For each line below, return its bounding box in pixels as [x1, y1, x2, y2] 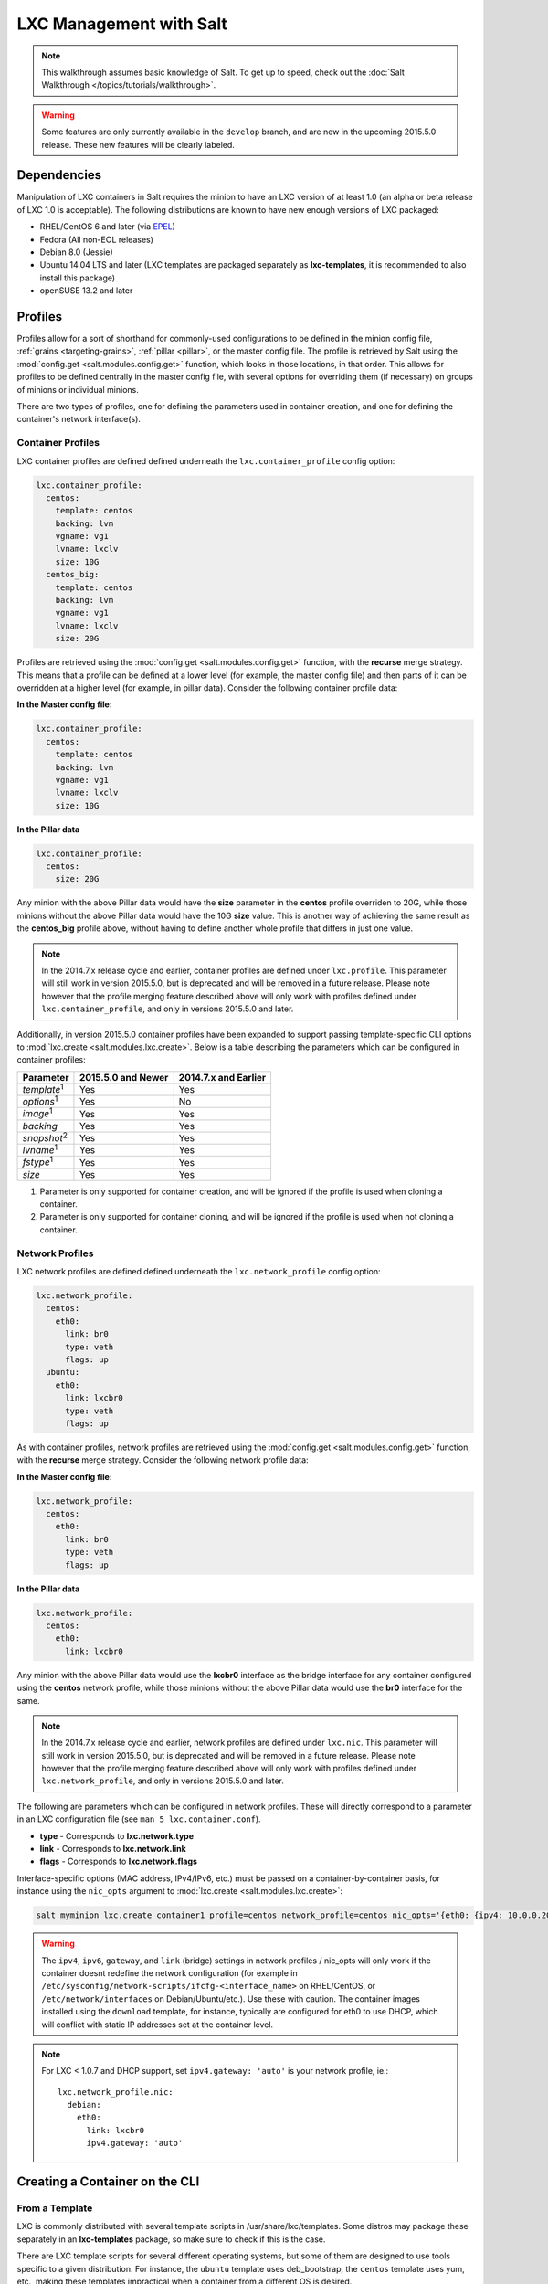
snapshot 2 [22, 1129, 68, 1145]
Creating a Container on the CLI [16, 2174, 200, 2190]
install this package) [39, 272, 116, 283]
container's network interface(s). [16, 414, 142, 425]
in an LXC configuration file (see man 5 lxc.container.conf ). [16, 1813, 261, 1824]
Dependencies [16, 167, 102, 183]
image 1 [22, 1105, 53, 1120]
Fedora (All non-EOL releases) [39, 234, 154, 245]
